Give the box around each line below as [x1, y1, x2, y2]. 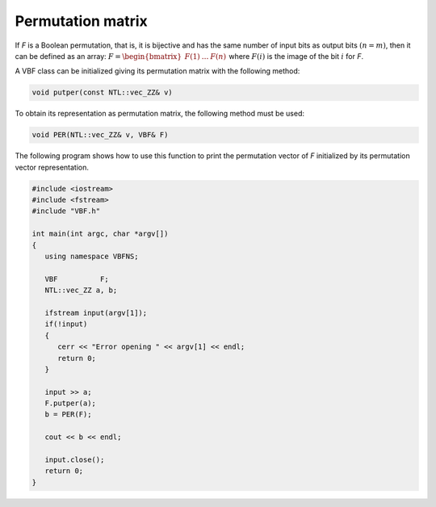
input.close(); [44, 455, 105, 464]
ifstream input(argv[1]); [44, 308, 148, 317]
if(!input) [44, 320, 88, 329]
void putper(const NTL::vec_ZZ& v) [31, 88, 173, 97]
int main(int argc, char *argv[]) [31, 229, 169, 238]
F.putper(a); [44, 399, 97, 408]
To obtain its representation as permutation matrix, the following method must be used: [15, 109, 304, 119]
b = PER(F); [44, 410, 92, 419]
